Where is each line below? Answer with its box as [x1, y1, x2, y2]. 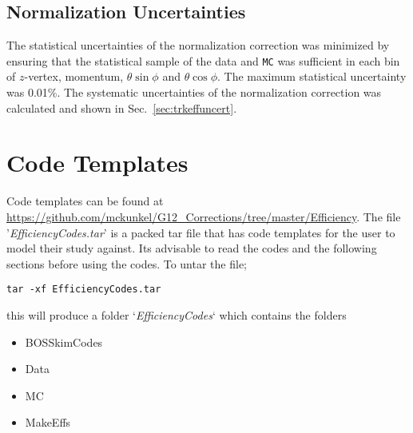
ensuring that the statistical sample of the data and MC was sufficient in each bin [6, 52, 400, 69]
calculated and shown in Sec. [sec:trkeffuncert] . [6, 99, 237, 116]
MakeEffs [25, 414, 71, 431]
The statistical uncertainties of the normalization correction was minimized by [6, 37, 390, 54]
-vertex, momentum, [24, 68, 124, 85]
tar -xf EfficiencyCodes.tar [6, 284, 161, 296]
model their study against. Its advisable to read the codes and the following [6, 240, 377, 256]
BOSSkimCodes [25, 333, 103, 350]
